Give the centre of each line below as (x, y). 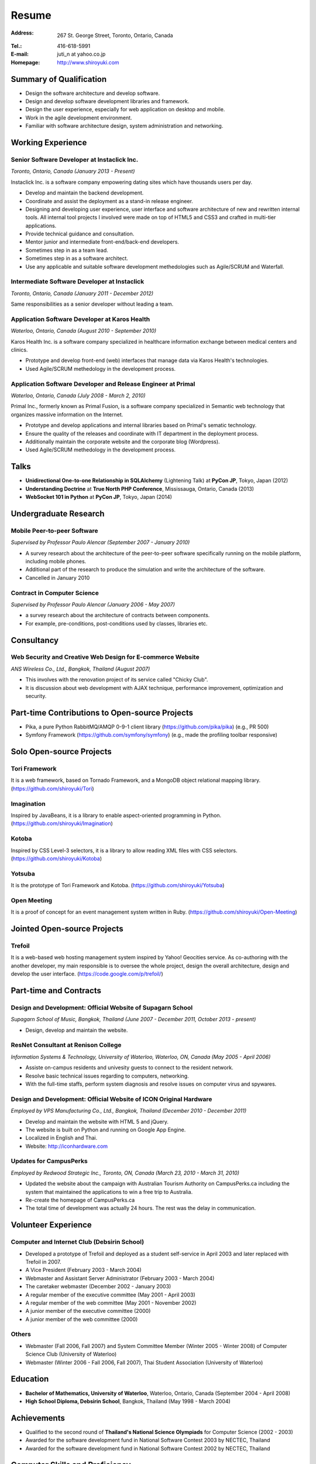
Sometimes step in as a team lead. (67, 250)
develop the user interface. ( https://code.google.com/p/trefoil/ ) (87, 974)
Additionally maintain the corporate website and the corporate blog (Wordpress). (123, 442)
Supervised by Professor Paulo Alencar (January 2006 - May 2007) (93, 604)
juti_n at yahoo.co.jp (81, 54)
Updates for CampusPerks (49, 1161)
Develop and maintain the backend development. (85, 193)
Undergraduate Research (58, 513)
